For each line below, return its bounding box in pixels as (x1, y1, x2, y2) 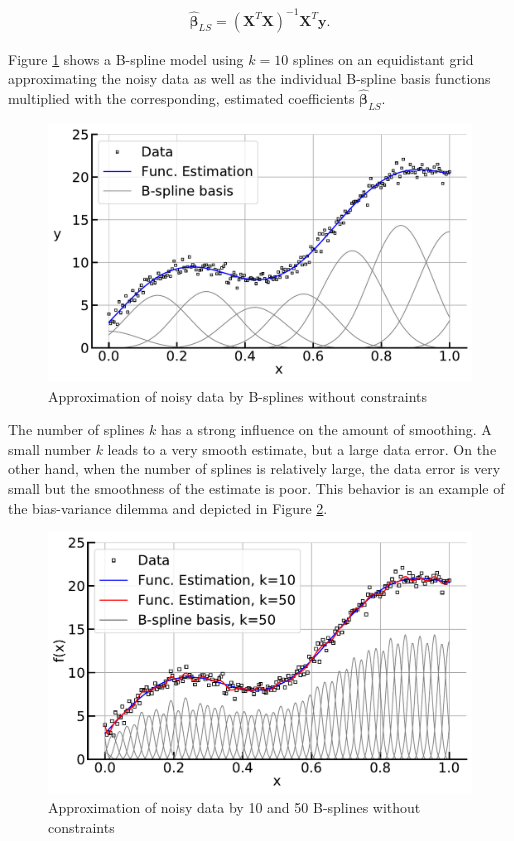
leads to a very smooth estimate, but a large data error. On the (107, 438, 497, 459)
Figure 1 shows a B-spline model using (8, 48, 244, 69)
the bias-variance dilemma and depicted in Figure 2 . (8, 497, 328, 518)
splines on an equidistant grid (292, 48, 474, 69)
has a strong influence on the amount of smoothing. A (160, 419, 492, 440)
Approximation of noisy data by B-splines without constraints (48, 385, 428, 406)
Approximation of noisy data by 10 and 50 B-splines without (48, 797, 421, 818)
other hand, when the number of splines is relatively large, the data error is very (8, 458, 501, 479)
